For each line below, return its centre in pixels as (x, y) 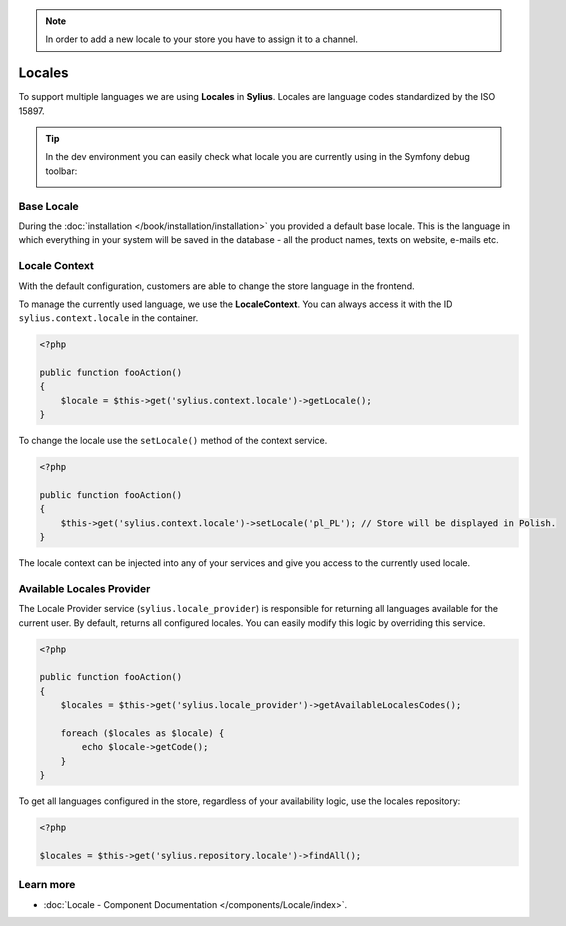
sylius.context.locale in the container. (108, 318)
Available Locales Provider (84, 588)
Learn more (47, 885)
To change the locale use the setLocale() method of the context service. (173, 441)
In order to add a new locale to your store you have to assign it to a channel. (202, 39)
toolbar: (61, 171)
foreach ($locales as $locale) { (142, 733)
